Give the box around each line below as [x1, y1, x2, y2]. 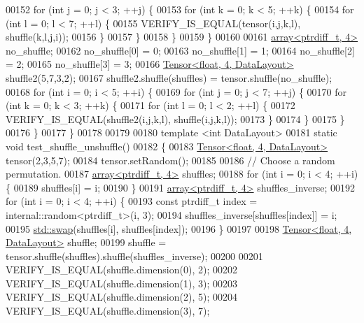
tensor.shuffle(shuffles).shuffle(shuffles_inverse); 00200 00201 [6, 248, 263, 263]
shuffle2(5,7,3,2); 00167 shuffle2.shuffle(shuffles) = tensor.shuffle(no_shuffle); [6, 70, 332, 85]
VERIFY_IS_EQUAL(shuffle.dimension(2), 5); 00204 [6, 289, 237, 304]
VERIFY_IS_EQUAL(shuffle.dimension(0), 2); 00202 [6, 262, 237, 277]
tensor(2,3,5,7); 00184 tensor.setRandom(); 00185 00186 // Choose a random [6, 152, 335, 167]
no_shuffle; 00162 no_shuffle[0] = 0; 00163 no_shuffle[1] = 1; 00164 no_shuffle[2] [6, 43, 355, 57]
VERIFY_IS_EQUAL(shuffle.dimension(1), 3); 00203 [6, 275, 237, 290]
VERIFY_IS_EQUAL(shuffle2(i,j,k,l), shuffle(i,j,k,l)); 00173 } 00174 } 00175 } [6, 111, 345, 126]
